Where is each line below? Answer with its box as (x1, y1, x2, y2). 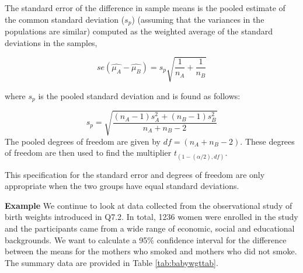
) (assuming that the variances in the (131, 13, 264, 25)
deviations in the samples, (5, 36, 97, 48)
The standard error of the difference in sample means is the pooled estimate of (5, 2, 285, 13)
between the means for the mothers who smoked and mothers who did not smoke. (5, 245, 297, 257)
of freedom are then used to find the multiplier (5, 146, 172, 159)
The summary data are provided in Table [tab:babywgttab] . (5, 256, 218, 268)
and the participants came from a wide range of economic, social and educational (5, 222, 295, 234)
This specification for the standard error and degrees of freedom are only (5, 168, 265, 180)
